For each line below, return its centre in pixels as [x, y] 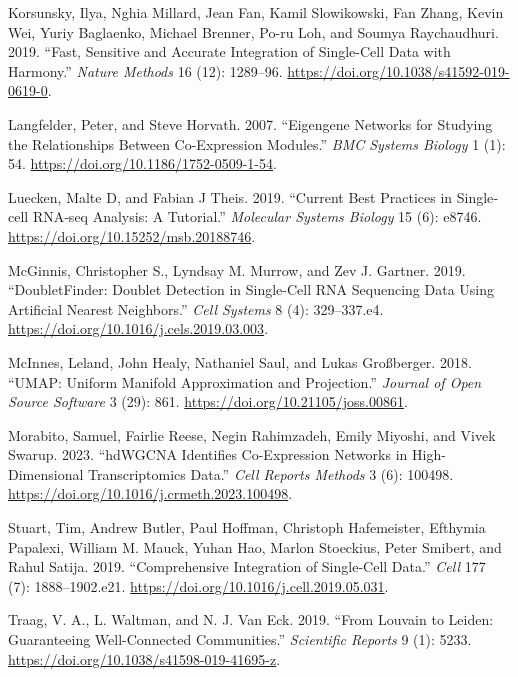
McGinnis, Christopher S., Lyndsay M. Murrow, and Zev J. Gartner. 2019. [237, 269]
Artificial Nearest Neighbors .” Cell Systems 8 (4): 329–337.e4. [196, 308]
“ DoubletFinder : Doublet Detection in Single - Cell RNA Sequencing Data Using [251, 289]
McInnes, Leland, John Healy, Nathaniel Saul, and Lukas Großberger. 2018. [240, 361]
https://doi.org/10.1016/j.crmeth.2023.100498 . [150, 493]
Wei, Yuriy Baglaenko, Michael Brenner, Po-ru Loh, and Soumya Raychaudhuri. [253, 31]
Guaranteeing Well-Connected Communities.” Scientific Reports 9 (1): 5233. [240, 639]
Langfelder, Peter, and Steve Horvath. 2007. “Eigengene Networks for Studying [250, 123]
